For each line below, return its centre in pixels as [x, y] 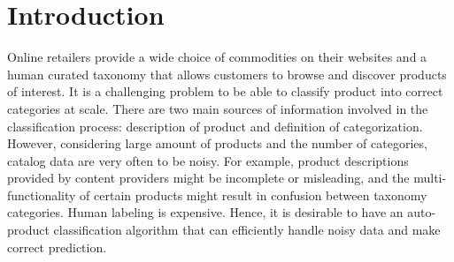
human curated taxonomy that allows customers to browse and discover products [227, 74]
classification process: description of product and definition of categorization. [215, 126]
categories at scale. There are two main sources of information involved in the [218, 108]
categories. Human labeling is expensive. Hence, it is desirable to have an [205, 212]
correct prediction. [57, 247]
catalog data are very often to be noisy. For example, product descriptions [208, 160]
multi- [430, 178]
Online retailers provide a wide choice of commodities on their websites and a [217, 57]
